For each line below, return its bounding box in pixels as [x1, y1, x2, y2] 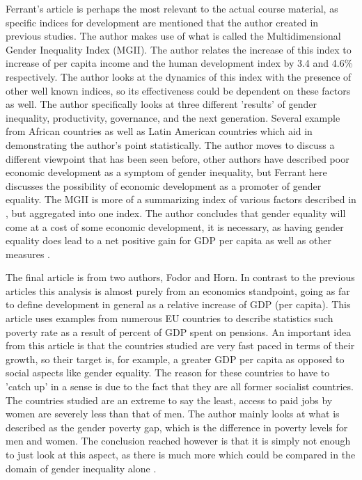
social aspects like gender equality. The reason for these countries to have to [6, 365, 330, 380]
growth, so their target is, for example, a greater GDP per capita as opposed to [6, 351, 345, 366]
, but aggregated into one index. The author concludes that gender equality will [6, 205, 346, 220]
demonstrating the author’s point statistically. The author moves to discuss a [6, 137, 335, 152]
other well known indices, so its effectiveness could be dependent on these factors [6, 83, 351, 97]
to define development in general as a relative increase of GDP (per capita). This [6, 297, 351, 312]
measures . [6, 246, 50, 261]
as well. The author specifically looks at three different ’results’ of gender [6, 97, 317, 111]
